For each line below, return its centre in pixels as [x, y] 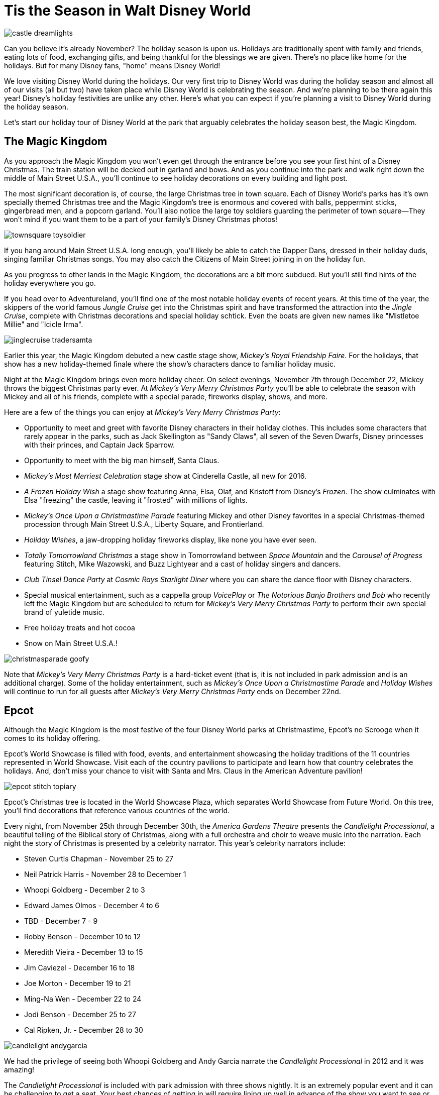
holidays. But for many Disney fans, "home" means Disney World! [112, 65]
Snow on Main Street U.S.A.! [71, 643]
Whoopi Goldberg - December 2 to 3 [85, 890]
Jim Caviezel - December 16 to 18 [80, 968]
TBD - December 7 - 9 [61, 921]
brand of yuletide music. [64, 612]
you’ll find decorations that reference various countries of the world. [117, 811]
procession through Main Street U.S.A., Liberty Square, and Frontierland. [144, 524]
